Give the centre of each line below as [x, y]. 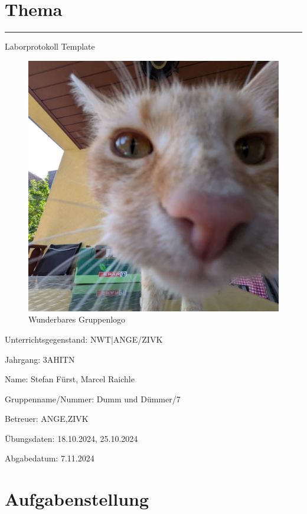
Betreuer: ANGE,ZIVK [47, 419]
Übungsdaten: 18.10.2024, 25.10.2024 [71, 438]
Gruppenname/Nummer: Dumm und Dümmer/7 [93, 398]
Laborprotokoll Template [50, 46]
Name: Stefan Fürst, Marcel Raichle [70, 379]
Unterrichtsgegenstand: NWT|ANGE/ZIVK [84, 339]
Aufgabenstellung [77, 499]
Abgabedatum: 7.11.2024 [50, 458]
